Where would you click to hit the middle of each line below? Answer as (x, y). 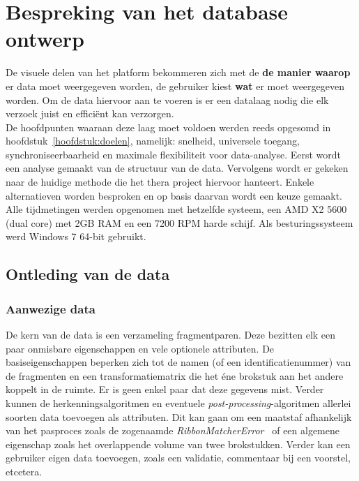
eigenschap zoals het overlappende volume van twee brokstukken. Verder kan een (178, 444)
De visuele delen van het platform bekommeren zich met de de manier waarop (178, 72)
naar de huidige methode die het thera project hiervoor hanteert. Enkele (160, 182)
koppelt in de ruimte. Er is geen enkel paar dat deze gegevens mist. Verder (165, 389)
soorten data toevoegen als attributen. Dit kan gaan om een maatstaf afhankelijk (179, 416)
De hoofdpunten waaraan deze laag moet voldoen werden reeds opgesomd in (168, 127)
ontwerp (45, 39)
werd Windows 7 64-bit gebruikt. (76, 236)
